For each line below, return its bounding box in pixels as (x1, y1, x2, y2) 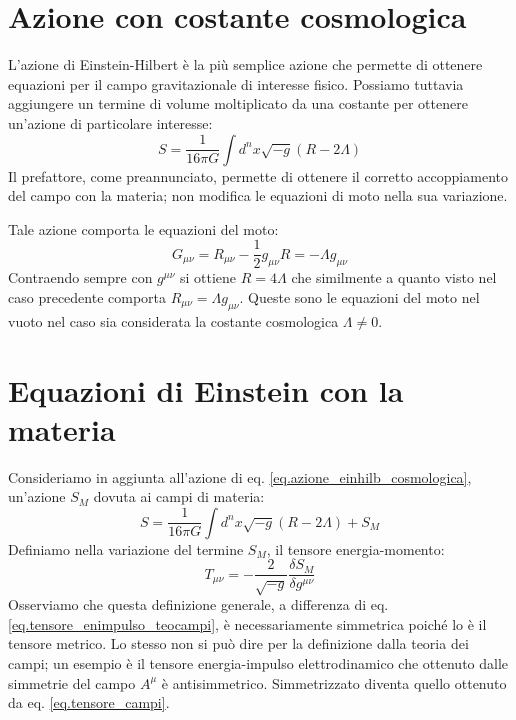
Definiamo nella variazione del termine (8, 538, 244, 559)
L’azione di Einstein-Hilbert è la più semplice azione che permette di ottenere (8, 54, 483, 75)
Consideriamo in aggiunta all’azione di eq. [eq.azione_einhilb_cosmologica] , (8, 466, 472, 487)
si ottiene (179, 267, 237, 288)
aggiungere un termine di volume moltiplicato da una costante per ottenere (8, 93, 468, 114)
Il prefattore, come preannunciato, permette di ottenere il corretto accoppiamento (8, 165, 508, 186)
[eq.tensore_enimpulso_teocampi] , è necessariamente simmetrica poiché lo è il (8, 613, 487, 634)
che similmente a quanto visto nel (291, 267, 497, 288)
